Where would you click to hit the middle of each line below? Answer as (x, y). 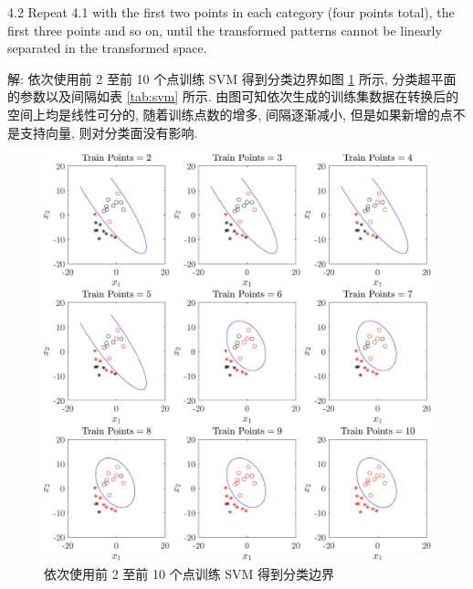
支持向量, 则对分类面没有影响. (109, 132)
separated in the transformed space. (107, 48)
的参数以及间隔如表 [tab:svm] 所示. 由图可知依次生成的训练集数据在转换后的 (233, 96)
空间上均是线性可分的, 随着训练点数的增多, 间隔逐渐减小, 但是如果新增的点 (230, 114)
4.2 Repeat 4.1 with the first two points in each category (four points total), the (231, 12)
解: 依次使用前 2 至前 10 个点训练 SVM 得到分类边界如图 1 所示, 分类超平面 (232, 78)
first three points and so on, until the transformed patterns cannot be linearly (225, 30)
